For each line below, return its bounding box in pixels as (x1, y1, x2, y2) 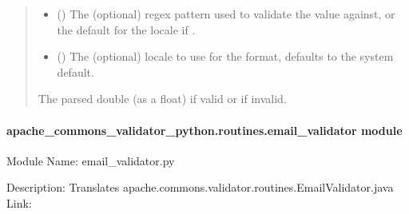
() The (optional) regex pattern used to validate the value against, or (57, 6, 395, 22)
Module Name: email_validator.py (6, 152, 175, 168)
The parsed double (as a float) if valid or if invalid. (38, 90, 287, 107)
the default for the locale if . (57, 21, 196, 38)
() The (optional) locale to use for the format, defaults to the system (57, 48, 394, 65)
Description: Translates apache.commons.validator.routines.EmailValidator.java (6, 179, 394, 196)
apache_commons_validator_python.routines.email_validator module (6, 121, 403, 138)
